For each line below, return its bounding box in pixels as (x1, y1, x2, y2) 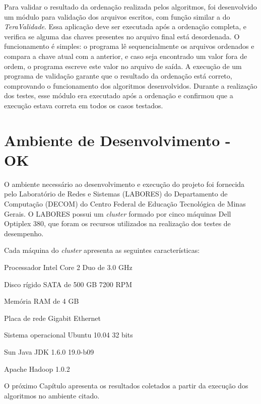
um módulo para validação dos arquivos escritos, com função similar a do (4, 11, 230, 22)
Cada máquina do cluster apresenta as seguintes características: (4, 245, 200, 255)
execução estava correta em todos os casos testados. (4, 100, 163, 110)
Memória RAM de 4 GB (4, 296, 79, 306)
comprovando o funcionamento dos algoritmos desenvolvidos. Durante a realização (4, 80, 257, 91)
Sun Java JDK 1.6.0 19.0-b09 (4, 346, 94, 357)
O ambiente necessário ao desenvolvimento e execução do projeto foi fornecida (4, 178, 245, 189)
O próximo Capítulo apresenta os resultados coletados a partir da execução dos (4, 380, 248, 391)
